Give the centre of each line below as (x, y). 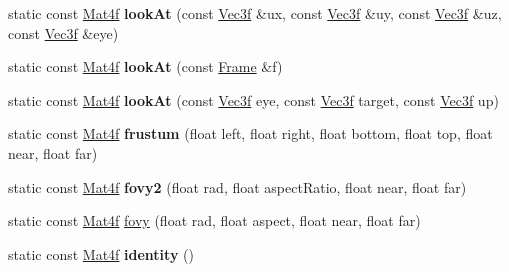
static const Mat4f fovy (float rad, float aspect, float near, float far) (214, 220)
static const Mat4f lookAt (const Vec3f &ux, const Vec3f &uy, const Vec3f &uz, (255, 13)
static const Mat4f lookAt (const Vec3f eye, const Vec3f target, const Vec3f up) (253, 99)
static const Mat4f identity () (101, 253)
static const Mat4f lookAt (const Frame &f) (145, 66)
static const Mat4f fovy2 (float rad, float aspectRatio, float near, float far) (237, 186)
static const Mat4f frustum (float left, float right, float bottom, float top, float (250, 133)
